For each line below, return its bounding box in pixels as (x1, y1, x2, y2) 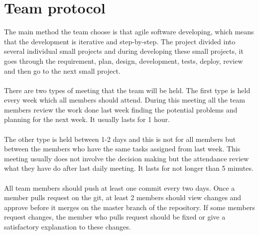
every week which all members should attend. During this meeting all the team (4, 95, 245, 105)
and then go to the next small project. (4, 65, 121, 76)
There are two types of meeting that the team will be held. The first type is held (4, 85, 251, 95)
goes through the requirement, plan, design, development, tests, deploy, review (4, 55, 243, 66)
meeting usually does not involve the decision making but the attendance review (4, 153, 249, 163)
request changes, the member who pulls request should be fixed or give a (4, 212, 226, 222)
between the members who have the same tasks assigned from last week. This (4, 143, 241, 154)
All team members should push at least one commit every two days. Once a (4, 182, 235, 193)
